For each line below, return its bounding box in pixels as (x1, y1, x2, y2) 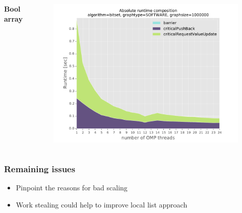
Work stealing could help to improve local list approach (16, 199, 188, 209)
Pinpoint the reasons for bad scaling (16, 182, 128, 193)
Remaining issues (4, 163, 76, 175)
